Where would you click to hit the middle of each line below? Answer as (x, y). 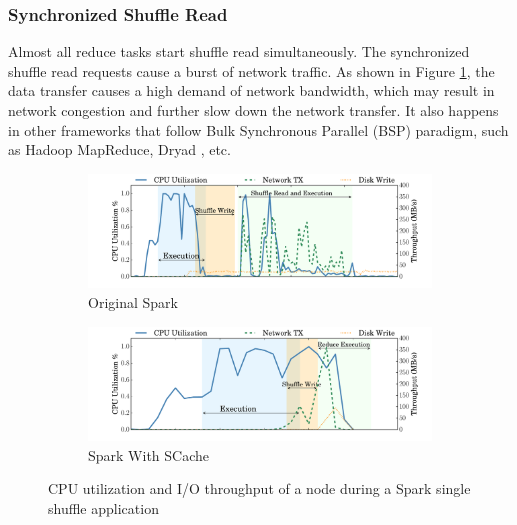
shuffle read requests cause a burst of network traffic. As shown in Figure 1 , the (251, 70)
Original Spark (133, 301)
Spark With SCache (149, 454)
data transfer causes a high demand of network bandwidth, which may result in (251, 90)
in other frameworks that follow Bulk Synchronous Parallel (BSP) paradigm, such (258, 129)
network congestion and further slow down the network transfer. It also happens (253, 110)
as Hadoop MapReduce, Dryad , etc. (119, 149)
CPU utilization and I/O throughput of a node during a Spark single (259, 488)
